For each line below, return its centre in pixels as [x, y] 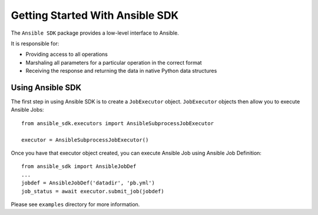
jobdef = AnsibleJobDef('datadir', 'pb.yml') [88, 183]
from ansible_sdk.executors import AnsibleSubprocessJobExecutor [118, 123]
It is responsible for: [35, 43]
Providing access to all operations [67, 54]
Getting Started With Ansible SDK [95, 15]
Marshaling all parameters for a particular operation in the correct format [114, 62]
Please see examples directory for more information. [75, 204]
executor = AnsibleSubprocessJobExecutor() [85, 140]
